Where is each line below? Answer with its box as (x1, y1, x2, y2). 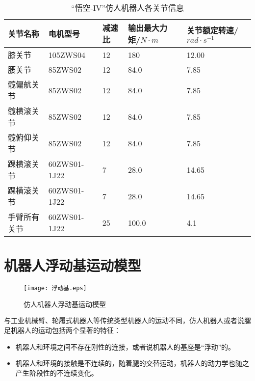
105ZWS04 (48, 49, 85, 60)
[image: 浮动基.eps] (24, 285, 87, 292)
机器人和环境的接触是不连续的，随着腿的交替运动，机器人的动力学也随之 (15, 358, 249, 368)
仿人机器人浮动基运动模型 (24, 299, 106, 309)
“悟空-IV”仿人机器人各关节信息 (71, 2, 184, 13)
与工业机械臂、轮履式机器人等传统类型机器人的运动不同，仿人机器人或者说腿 (4, 315, 251, 326)
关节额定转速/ (186, 25, 238, 36)
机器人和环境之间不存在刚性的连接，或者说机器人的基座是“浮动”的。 (15, 341, 235, 352)
